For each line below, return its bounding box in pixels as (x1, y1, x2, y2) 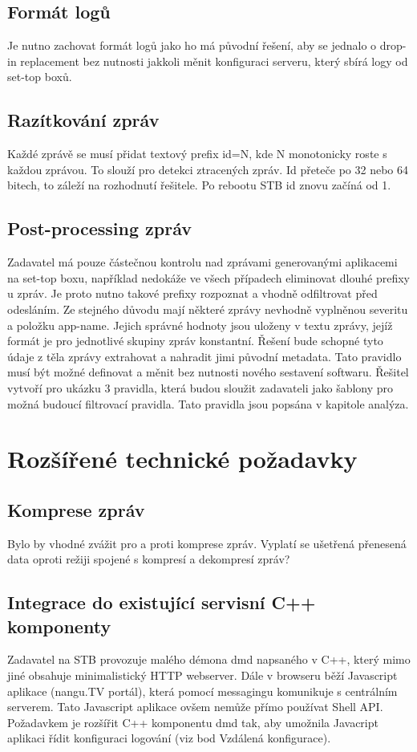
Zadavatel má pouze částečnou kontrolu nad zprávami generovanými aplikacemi (7, 254, 398, 270)
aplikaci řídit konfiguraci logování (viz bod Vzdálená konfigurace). (7, 730, 331, 746)
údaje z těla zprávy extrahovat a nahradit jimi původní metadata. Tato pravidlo (7, 348, 402, 364)
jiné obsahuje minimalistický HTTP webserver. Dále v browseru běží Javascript (7, 667, 398, 684)
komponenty (7, 613, 111, 638)
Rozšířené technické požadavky (7, 442, 358, 475)
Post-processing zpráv (7, 216, 192, 241)
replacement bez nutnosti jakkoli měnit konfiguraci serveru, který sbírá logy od (20, 52, 408, 69)
